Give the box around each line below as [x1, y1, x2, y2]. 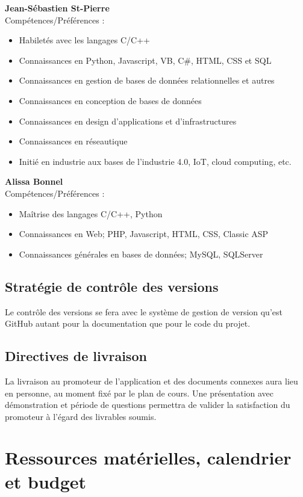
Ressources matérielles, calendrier [5, 445, 292, 470]
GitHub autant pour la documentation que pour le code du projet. [5, 317, 251, 330]
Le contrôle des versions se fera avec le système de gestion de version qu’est [5, 305, 283, 318]
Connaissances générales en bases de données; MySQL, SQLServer [19, 247, 263, 260]
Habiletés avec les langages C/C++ [19, 34, 150, 46]
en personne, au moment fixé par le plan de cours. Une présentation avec [5, 386, 274, 399]
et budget [5, 469, 87, 493]
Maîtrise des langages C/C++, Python [19, 207, 163, 220]
